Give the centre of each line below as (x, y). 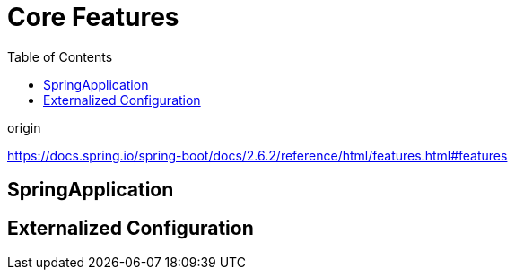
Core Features (93, 17)
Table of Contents (60, 56)
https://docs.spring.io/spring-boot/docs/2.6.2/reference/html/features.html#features (257, 155)
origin (24, 127)
